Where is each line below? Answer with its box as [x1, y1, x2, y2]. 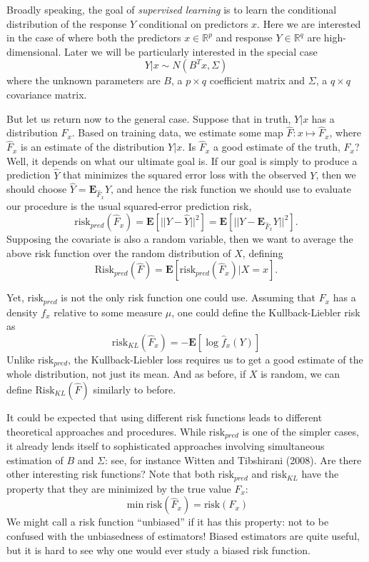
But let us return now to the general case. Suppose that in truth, [6, 111, 291, 126]
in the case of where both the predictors [6, 30, 181, 45]
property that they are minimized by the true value [6, 481, 231, 496]
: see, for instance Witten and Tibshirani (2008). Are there [104, 452, 362, 467]
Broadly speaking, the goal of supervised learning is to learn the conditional [6, 2, 337, 16]
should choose [6, 181, 67, 196]
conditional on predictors [138, 16, 248, 31]
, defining [242, 245, 283, 260]
